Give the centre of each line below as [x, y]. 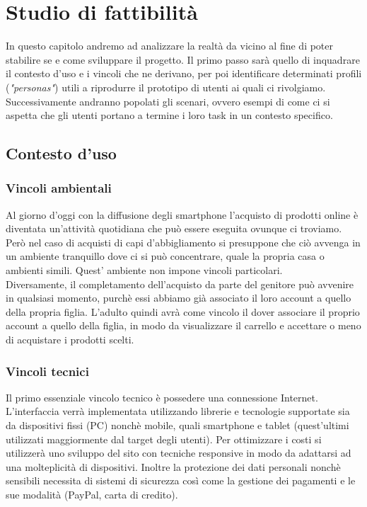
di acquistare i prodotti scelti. [70, 340]
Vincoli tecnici [47, 371]
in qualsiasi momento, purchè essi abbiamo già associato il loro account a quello [179, 298]
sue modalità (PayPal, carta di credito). [92, 494]
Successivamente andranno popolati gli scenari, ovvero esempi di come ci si [168, 101]
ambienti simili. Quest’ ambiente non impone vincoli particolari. [144, 270]
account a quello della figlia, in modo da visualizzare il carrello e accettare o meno [183, 325]
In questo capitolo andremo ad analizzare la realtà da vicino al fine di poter [170, 46]
